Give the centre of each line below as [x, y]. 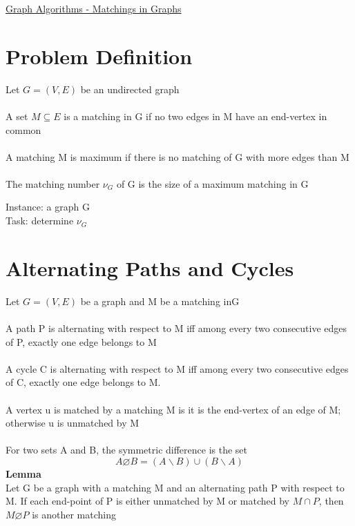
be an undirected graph [130, 89]
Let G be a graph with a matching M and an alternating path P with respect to [175, 487]
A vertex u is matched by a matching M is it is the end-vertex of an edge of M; [173, 409]
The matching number [53, 183]
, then [331, 501]
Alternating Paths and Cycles [150, 267]
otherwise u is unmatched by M [73, 423]
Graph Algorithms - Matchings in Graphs [94, 8]
